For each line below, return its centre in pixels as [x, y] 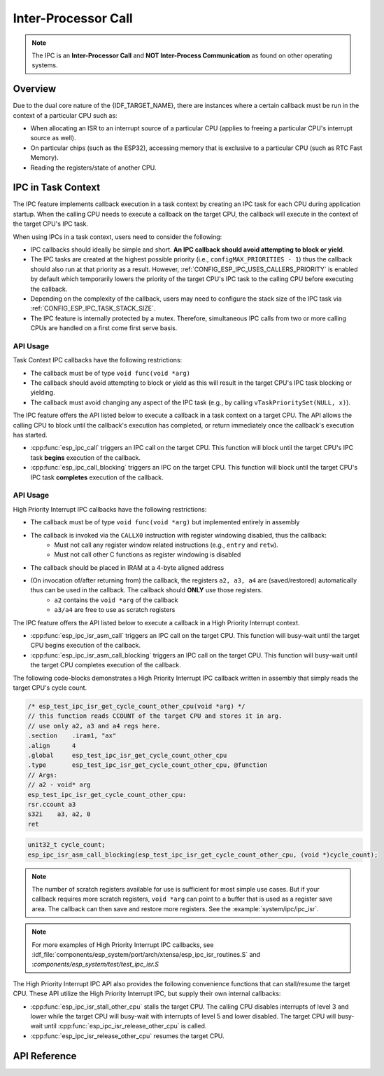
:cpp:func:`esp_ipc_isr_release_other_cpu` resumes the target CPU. [127, 1036]
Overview [35, 89]
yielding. [43, 393]
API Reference [45, 1056]
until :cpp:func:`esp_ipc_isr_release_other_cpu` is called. [126, 1026]
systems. [45, 65]
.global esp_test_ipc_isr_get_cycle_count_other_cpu [127, 755]
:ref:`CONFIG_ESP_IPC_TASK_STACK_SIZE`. [93, 308]
